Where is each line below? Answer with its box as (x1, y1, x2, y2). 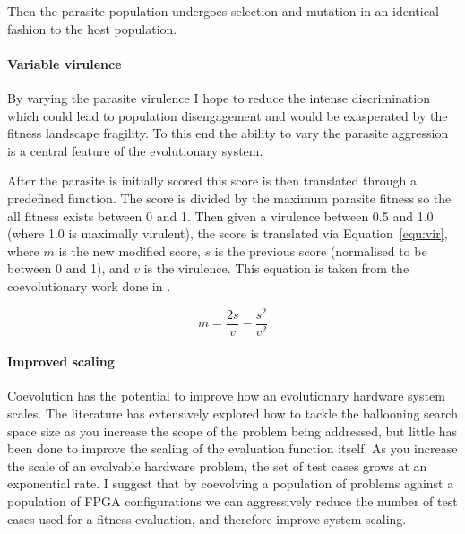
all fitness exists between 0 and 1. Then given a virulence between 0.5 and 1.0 (7, 206, 434, 225)
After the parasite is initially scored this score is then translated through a (7, 171, 417, 190)
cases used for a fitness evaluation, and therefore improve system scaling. (7, 509, 407, 528)
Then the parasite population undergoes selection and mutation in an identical (7, 2, 439, 20)
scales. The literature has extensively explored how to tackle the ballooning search (7, 404, 458, 423)
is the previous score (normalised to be (214, 241, 427, 260)
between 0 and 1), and (7, 259, 130, 278)
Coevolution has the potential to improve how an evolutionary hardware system (7, 386, 445, 405)
